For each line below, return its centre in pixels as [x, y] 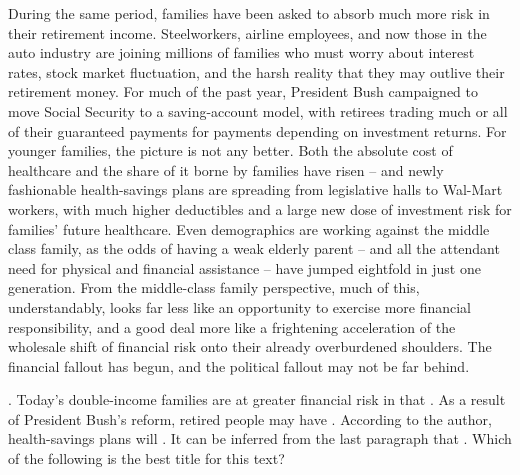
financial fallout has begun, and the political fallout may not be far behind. [239, 365]
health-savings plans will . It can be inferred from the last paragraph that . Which [260, 438]
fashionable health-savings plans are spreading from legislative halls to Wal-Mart [255, 189]
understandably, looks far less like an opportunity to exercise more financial [240, 306]
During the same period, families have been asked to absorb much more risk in [249, 13]
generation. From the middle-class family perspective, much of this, [214, 287]
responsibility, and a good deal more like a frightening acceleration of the [232, 326]
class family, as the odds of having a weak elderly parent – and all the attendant [254, 248]
